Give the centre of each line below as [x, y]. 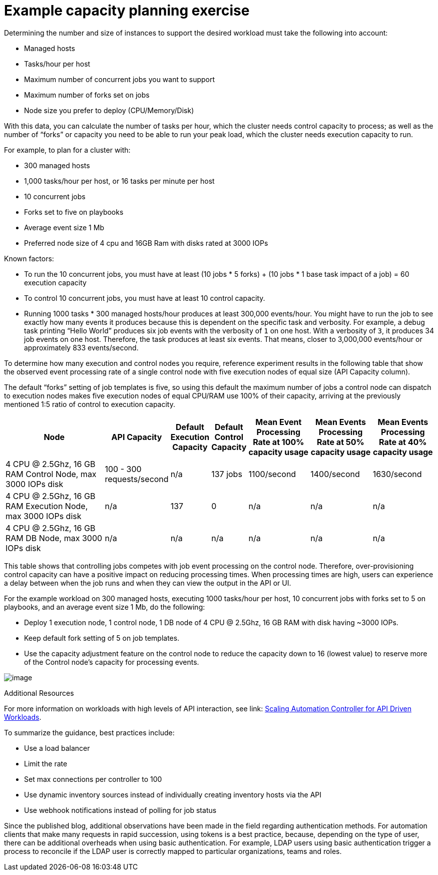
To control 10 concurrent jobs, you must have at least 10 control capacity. [145, 298]
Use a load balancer [57, 748]
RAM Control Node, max [51, 474]
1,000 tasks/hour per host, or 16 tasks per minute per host [119, 181]
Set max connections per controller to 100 [93, 779]
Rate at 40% [403, 442]
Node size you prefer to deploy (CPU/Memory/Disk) [109, 110]
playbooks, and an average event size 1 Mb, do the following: [105, 607]
